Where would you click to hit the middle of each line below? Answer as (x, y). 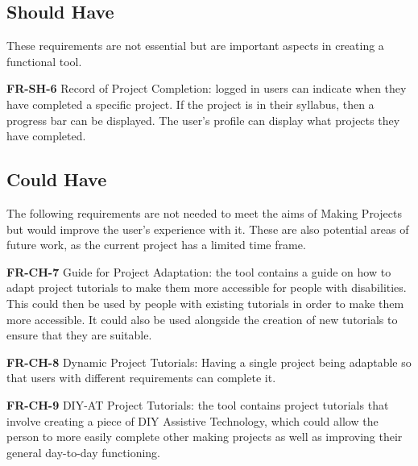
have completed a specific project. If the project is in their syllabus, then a (190, 104)
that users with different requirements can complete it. (141, 378)
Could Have (57, 179)
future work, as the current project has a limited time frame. (156, 245)
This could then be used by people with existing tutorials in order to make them (205, 303)
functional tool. (44, 61)
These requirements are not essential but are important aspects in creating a (195, 46)
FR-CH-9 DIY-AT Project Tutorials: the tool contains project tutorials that (198, 404)
